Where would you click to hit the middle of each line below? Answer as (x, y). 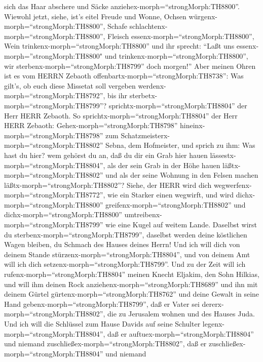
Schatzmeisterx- (145, 135)
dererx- (213, 304)
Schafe (117, 26)
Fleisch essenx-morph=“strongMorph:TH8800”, (181, 36)
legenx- (213, 324)
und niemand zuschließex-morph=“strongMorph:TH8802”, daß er (105, 344)
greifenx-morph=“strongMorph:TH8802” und (176, 204)
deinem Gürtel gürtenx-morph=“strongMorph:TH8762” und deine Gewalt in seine (132, 294)
